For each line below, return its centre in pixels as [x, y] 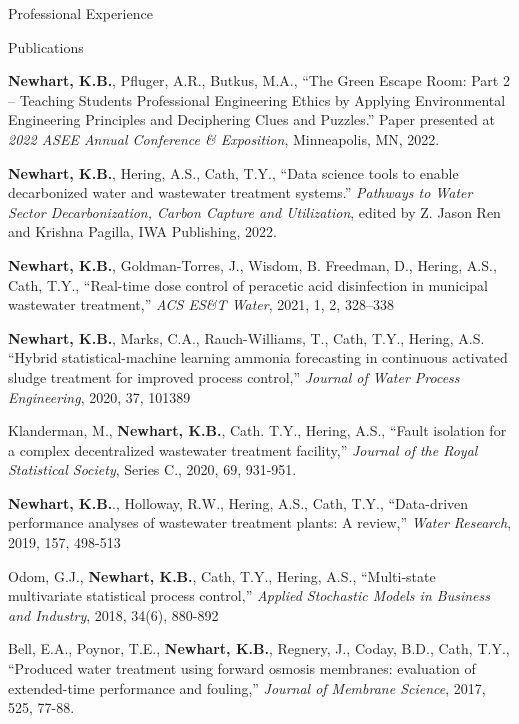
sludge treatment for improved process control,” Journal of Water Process [234, 376]
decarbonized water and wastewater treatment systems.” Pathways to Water [240, 192]
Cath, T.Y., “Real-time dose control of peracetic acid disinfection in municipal [248, 284]
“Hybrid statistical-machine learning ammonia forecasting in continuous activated [258, 357]
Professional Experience [80, 13]
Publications [46, 46]
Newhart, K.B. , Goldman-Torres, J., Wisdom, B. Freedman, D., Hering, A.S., [252, 264]
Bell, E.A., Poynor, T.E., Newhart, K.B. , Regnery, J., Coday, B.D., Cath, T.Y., [259, 648]
